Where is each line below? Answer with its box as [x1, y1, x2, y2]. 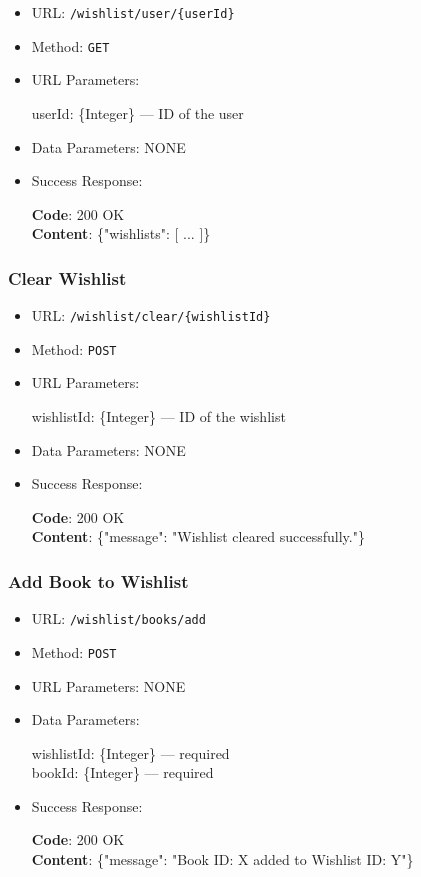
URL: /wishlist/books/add [31, 608, 206, 629]
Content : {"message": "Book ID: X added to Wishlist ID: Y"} [31, 849, 414, 870]
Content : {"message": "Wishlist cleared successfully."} [31, 526, 365, 547]
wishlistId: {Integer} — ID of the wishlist [31, 406, 286, 426]
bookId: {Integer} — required [31, 762, 214, 783]
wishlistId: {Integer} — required [31, 742, 230, 763]
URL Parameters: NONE [31, 675, 186, 696]
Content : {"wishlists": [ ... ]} [31, 223, 211, 244]
